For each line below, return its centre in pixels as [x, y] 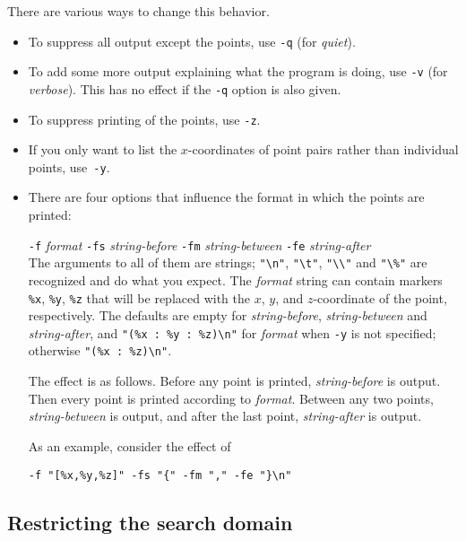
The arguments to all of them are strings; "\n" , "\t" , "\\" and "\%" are [228, 262]
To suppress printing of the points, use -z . [144, 119]
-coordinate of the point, [380, 297]
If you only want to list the [103, 149]
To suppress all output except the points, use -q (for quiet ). [192, 41]
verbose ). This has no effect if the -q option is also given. [185, 88]
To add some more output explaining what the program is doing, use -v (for [238, 71]
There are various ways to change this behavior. [138, 11]
